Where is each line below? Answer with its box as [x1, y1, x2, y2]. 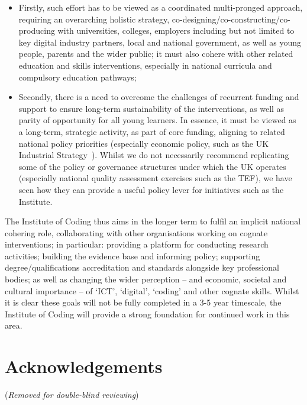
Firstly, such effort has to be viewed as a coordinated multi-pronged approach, [18, 1, 303, 13]
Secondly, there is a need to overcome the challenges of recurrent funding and [18, 91, 299, 103]
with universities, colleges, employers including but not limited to [57, 24, 295, 37]
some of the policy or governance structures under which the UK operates [18, 160, 286, 172]
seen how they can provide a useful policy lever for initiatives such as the [18, 183, 284, 195]
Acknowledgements [5, 354, 163, 378]
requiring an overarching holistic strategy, [18, 12, 170, 25]
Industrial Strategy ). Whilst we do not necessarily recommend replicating [18, 149, 289, 161]
